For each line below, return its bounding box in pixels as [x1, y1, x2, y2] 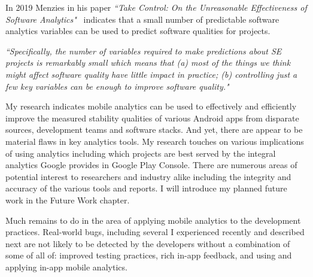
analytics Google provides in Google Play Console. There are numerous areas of [5, 159, 297, 171]
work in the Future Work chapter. [5, 193, 130, 206]
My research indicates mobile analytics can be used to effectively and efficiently [5, 100, 297, 112]
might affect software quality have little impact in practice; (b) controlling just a [5, 68, 297, 80]
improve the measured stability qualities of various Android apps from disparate [5, 111, 299, 124]
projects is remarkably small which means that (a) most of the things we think [5, 56, 291, 69]
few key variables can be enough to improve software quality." [5, 80, 229, 92]
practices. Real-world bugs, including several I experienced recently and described [5, 226, 305, 238]
